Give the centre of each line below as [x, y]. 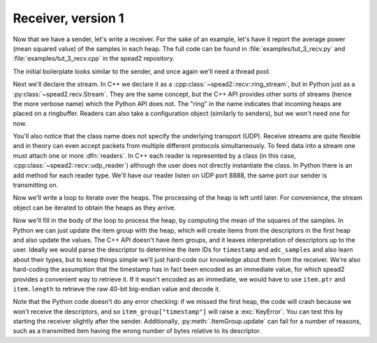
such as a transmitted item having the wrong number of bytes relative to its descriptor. [137, 331]
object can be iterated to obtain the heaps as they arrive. [94, 207]
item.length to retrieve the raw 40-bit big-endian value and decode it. [117, 289]
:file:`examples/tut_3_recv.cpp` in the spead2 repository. [94, 59]
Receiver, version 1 [69, 18]
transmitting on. [36, 185]
